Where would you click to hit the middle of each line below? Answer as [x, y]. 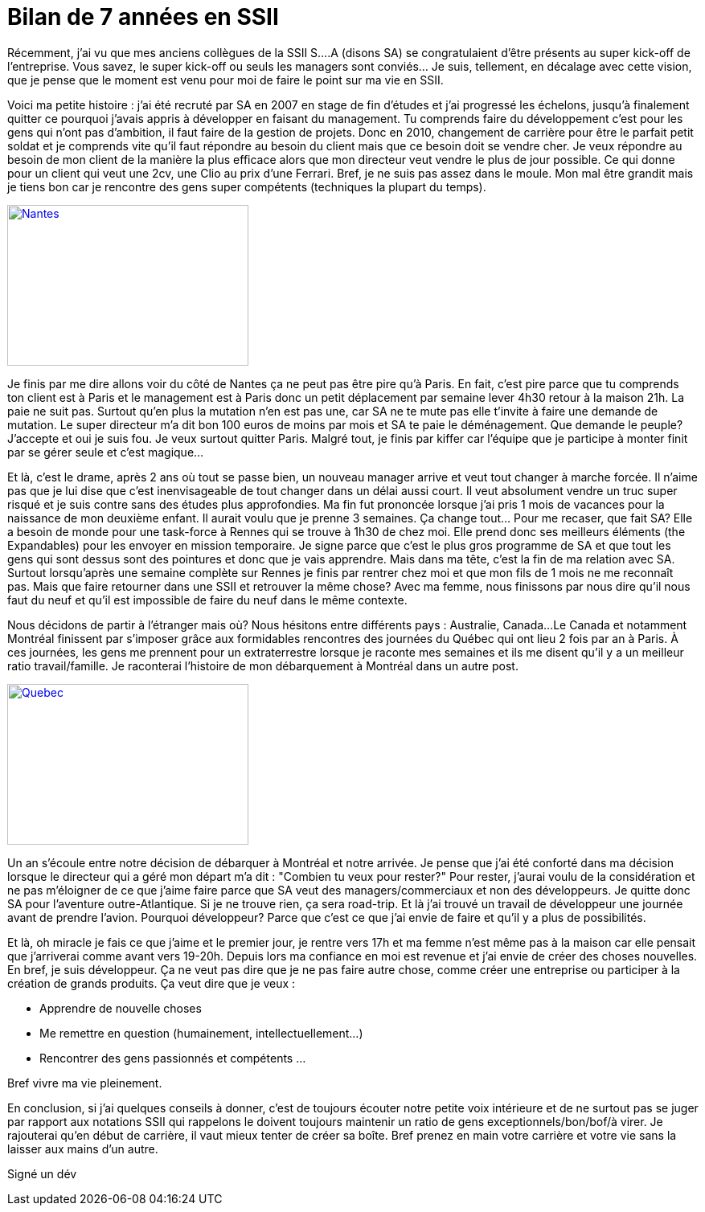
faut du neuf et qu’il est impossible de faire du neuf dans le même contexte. [207, 600]
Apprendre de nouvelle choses [121, 1008]
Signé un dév [42, 1173]
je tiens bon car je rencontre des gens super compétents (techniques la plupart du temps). [247, 186]
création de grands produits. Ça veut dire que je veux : [152, 983]
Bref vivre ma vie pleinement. [85, 1083]
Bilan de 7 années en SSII [143, 17]
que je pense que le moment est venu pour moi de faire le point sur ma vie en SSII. [225, 80]
